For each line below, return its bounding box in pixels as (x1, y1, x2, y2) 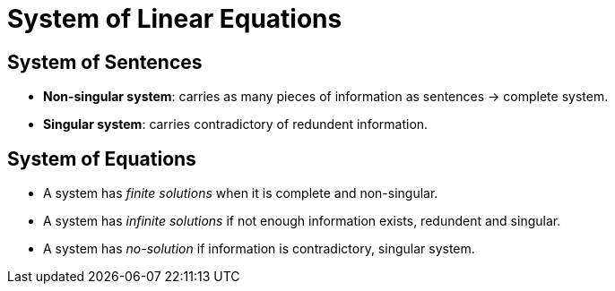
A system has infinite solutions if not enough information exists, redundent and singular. (43, 213, 561, 229)
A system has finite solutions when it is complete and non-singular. (43, 185, 438, 201)
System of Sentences (7, 50, 203, 73)
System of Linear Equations (7, 4, 342, 34)
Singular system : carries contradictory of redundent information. (43, 116, 429, 133)
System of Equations (7, 147, 196, 170)
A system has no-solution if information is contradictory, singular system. (43, 241, 475, 257)
